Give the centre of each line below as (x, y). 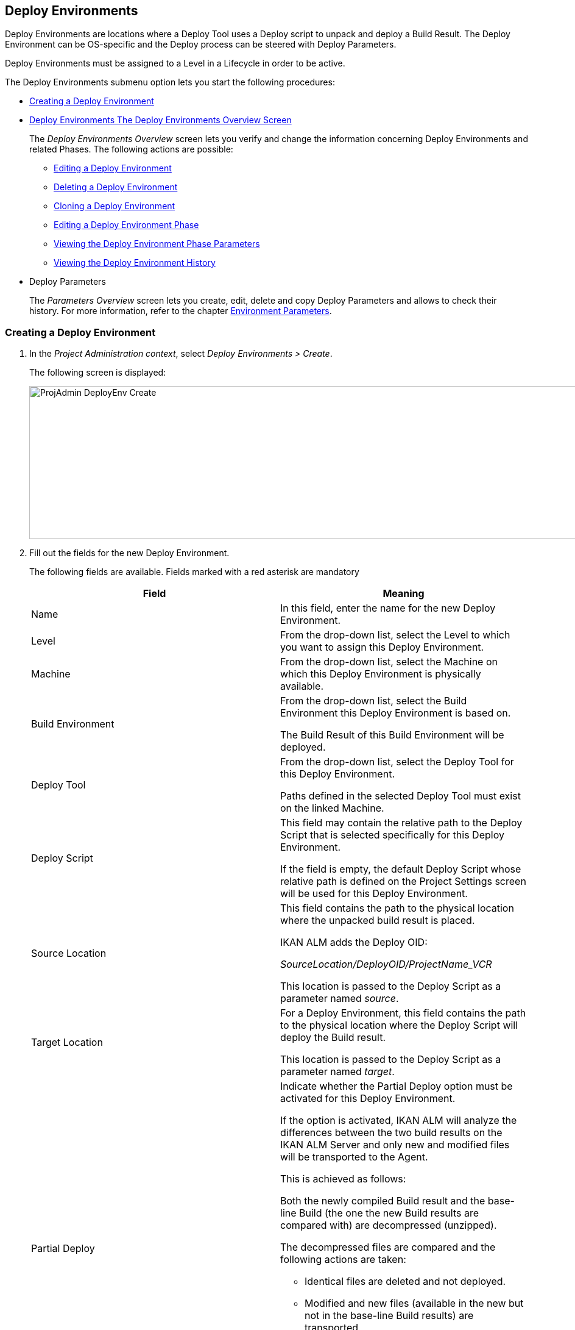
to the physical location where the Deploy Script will (399, 1025)
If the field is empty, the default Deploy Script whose (401, 869)
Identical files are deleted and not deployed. (405, 1282)
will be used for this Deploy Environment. (374, 894)
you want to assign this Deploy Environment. (382, 647)
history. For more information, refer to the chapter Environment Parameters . (181, 311)
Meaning (404, 594)
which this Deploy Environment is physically (381, 674)
